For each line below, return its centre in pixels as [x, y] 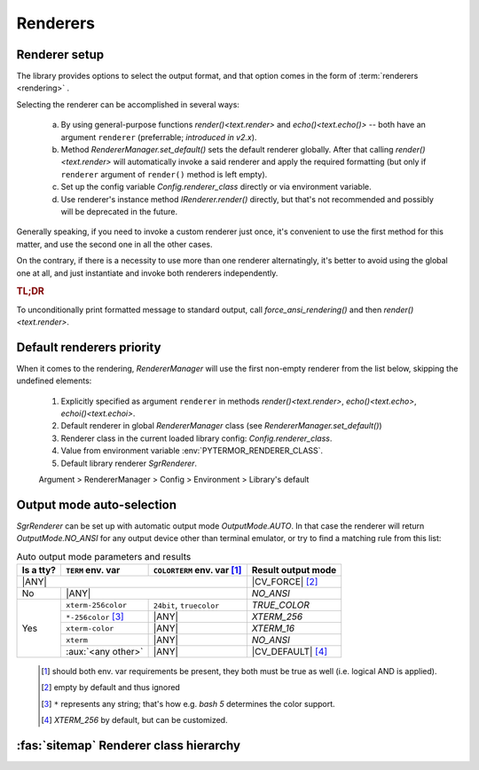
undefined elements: [54, 381]
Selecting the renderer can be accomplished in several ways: [128, 104]
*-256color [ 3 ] [95, 617]
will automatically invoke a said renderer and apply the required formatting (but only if [270, 162]
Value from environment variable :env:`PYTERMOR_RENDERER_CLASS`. [192, 451]
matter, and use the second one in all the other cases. [114, 244]
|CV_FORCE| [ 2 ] [285, 582]
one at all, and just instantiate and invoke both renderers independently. [147, 273]
